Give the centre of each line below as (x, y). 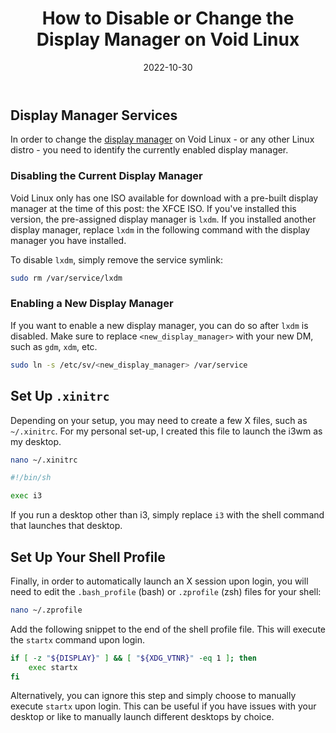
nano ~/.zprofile (46, 610)
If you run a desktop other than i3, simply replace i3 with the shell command (167, 515)
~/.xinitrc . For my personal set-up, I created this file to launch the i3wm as (166, 431)
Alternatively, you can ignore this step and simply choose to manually (153, 696)
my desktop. (36, 441)
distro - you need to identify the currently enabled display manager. (149, 150)
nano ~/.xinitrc (44, 460)
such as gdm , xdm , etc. (54, 346)
